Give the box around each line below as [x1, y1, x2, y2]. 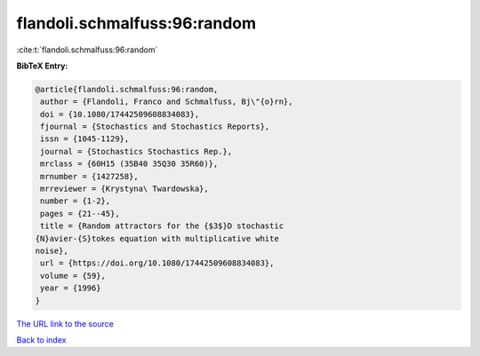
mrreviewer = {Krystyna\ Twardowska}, [40, 184, 209, 194]
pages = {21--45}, [40, 209, 120, 218]
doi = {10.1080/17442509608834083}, [40, 109, 200, 119]
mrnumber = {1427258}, [40, 171, 140, 181]
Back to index [16, 334, 67, 345]
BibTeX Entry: [16, 60, 68, 71]
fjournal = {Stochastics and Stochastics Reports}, [40, 122, 270, 132]
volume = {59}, [40, 271, 107, 281]
